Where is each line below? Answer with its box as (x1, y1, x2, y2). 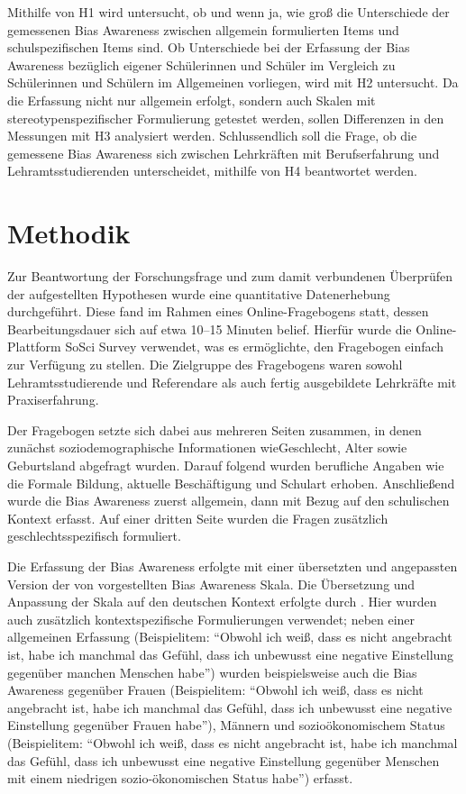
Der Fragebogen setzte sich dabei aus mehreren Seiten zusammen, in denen (7, 420, 422, 439)
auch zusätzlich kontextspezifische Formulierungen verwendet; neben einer (7, 609, 416, 628)
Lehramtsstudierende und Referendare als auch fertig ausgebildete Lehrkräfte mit (7, 372, 457, 391)
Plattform (7, 337, 61, 356)
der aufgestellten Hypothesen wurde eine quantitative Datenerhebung (7, 284, 390, 303)
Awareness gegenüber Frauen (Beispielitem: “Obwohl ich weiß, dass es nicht (7, 680, 424, 699)
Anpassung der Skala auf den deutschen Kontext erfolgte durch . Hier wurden (7, 592, 437, 611)
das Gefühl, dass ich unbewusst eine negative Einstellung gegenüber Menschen (7, 751, 440, 770)
